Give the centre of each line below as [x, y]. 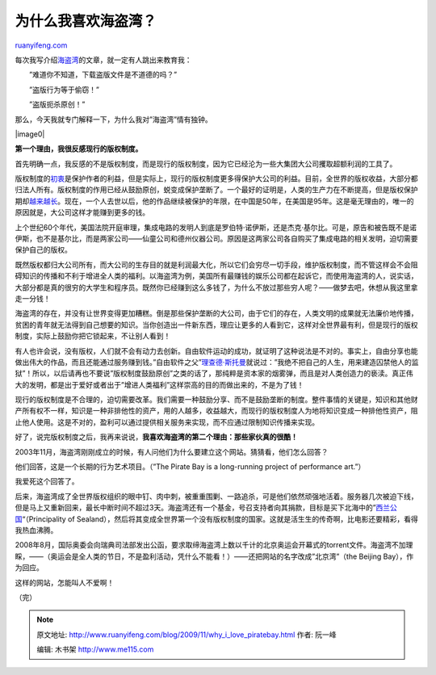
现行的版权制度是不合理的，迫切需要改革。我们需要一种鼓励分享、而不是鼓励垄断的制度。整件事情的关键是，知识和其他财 [216, 400]
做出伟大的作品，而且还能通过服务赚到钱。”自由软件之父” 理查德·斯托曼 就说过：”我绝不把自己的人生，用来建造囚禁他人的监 [217, 362]
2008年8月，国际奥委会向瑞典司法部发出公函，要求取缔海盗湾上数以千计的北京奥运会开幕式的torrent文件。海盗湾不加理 [214, 545]
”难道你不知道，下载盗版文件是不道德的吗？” [103, 75]
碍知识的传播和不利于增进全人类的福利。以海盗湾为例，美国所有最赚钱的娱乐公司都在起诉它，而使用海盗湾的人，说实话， [216, 276]
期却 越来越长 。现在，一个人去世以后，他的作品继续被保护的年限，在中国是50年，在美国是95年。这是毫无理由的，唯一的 [215, 201]
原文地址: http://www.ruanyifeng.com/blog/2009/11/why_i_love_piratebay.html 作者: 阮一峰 [187, 635]
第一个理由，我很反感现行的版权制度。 [79, 149]
